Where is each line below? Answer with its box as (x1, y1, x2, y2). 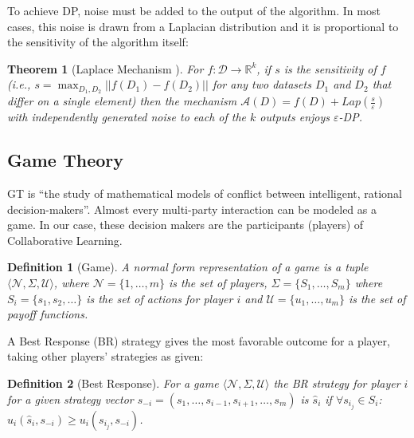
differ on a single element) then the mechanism (7, 93, 237, 109)
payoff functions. (7, 306, 88, 322)
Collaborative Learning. (7, 231, 123, 248)
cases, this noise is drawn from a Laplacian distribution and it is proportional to (7, 18, 399, 34)
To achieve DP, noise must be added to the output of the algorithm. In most (7, 2, 381, 18)
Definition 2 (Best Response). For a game (7, 374, 219, 391)
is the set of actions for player (86, 290, 233, 306)
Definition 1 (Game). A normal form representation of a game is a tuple (7, 258, 369, 275)
